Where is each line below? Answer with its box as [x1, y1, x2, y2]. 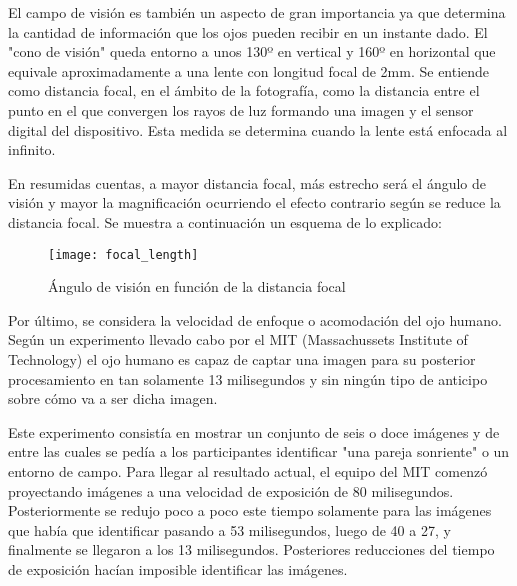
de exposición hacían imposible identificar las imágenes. [8, 558, 348, 579]
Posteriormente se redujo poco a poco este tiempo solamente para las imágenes [8, 500, 492, 521]
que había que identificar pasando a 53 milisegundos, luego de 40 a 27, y [8, 519, 451, 540]
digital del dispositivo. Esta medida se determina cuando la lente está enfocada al [8, 119, 508, 140]
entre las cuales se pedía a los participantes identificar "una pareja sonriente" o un [8, 441, 510, 462]
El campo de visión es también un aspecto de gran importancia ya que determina [8, 2, 506, 22]
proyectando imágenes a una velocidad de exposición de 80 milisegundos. [8, 480, 454, 501]
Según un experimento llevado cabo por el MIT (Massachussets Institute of [8, 329, 468, 350]
